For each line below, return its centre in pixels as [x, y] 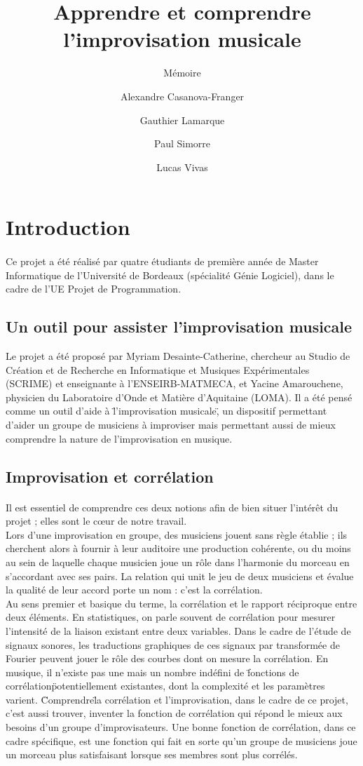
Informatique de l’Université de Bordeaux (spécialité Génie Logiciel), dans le [170, 275]
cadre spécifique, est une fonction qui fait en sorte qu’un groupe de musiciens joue [181, 740]
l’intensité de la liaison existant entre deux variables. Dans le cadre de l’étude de [178, 630]
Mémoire [182, 73]
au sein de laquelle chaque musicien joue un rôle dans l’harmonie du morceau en [178, 562]
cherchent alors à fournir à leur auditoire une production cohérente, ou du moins [178, 548]
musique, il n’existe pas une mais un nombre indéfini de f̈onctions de [152, 672]
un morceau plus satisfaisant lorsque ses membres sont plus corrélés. [152, 754]
